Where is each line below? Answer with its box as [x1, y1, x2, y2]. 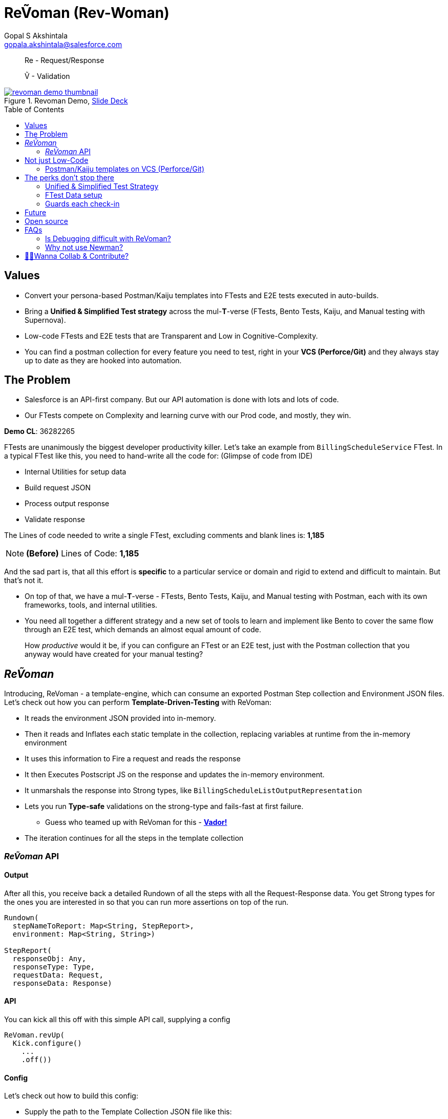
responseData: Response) [12, 979, 112, 987]
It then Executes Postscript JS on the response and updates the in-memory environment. [25, 770, 325, 779]
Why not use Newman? [45, 242, 123, 252]
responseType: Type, [12, 962, 95, 971]
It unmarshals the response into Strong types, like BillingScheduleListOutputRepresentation [25, 786, 362, 795]
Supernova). [25, 315, 66, 324]
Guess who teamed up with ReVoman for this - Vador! [45, 818, 227, 827]
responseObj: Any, [12, 954, 87, 963]
